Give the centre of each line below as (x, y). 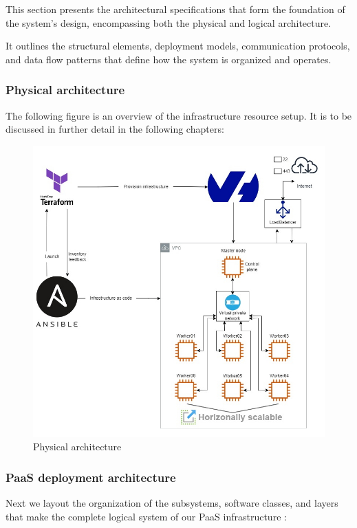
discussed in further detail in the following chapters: (115, 129)
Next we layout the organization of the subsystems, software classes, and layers (172, 503)
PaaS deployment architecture (91, 477)
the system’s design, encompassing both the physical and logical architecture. (169, 22)
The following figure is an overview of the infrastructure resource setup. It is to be (179, 115)
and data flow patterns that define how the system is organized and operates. (169, 59)
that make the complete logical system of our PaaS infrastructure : (146, 516)
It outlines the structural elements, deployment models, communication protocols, (178, 46)
